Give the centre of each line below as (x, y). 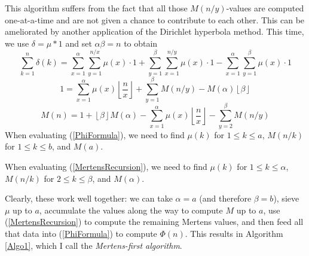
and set (79, 43)
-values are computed (265, 8)
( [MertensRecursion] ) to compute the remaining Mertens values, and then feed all (154, 222)
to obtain (141, 43)
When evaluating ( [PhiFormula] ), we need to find (95, 134)
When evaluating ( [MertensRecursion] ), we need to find (106, 166)
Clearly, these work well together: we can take (89, 198)
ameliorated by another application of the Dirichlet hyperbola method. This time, (154, 31)
